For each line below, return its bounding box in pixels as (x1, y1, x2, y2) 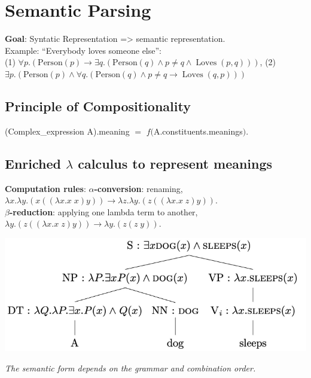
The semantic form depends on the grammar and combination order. (5, 361, 256, 374)
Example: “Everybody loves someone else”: (5, 44, 161, 56)
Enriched (5, 154, 61, 172)
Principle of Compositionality (5, 96, 191, 115)
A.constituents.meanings (153, 124, 243, 137)
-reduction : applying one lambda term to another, (9, 205, 198, 218)
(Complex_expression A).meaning (5, 124, 130, 137)
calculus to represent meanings (78, 154, 273, 172)
